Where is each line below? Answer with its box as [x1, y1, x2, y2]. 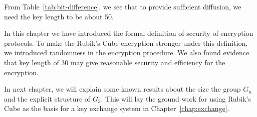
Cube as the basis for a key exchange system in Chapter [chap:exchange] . [4, 103, 229, 114]
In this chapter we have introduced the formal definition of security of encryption [4, 28, 253, 38]
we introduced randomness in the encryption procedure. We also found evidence [4, 47, 249, 58]
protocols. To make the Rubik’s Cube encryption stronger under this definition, [4, 37, 248, 48]
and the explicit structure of [4, 93, 91, 104]
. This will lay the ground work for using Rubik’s [101, 93, 251, 104]
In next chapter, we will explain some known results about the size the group [4, 84, 241, 94]
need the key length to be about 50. [4, 11, 114, 21]
